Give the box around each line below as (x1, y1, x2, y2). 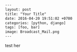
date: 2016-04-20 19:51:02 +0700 (5, 16, 73, 21)
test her (5, 43, 21, 48)
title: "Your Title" (5, 12, 47, 16)
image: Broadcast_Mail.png (5, 29, 60, 34)
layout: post (5, 7, 31, 12)
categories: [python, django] (5, 20, 66, 26)
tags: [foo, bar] (5, 25, 40, 30)
